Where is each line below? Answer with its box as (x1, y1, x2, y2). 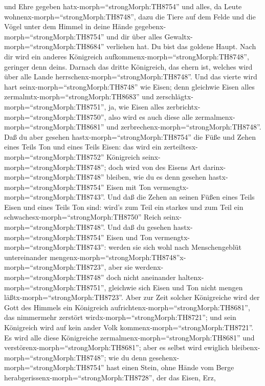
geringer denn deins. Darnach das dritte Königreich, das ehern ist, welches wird (4, 61, 253, 72)
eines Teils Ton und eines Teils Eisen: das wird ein (4, 141, 162, 152)
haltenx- (178, 272, 204, 283)
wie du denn (108, 352, 147, 362)
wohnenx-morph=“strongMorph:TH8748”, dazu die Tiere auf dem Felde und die (4, 11, 256, 22)
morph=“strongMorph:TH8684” (4, 41, 104, 52)
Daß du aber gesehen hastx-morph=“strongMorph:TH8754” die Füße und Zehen (4, 131, 256, 142)
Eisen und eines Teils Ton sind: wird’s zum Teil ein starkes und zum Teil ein (4, 201, 244, 212)
